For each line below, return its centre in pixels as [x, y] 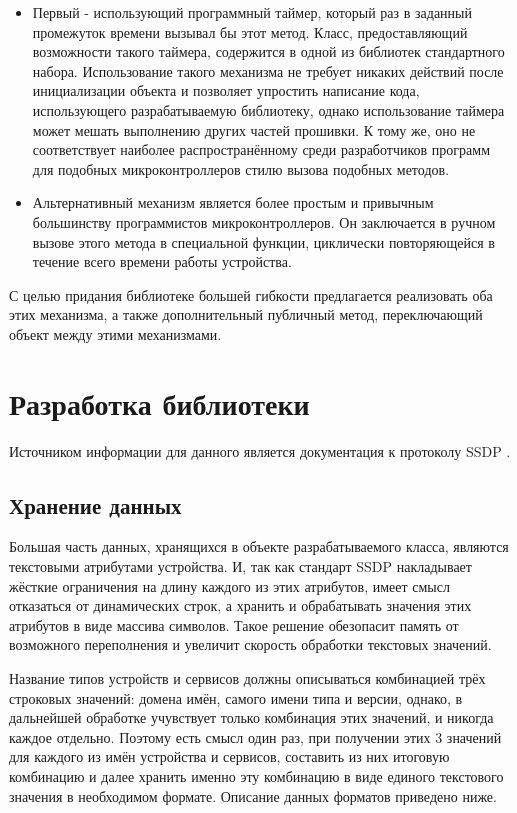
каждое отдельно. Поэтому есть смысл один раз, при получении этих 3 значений [255, 736]
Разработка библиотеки [159, 402]
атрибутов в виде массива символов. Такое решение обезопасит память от [234, 624]
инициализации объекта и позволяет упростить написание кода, [226, 90]
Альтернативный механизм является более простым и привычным [233, 202]
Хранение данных [95, 504]
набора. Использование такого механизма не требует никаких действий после [268, 70]
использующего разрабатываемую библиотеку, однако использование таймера [268, 109]
